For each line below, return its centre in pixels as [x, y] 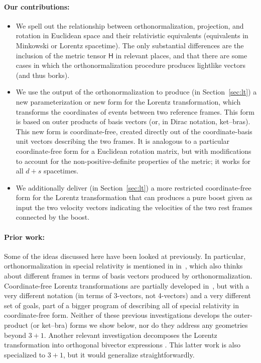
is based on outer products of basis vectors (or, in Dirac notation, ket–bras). [133, 121]
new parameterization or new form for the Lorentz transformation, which [128, 101]
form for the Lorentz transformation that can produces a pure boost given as [134, 197]
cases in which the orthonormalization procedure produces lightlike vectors [130, 65]
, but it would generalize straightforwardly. [129, 354]
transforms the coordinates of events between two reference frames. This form [135, 111]
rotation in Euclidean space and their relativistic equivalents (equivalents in [132, 35]
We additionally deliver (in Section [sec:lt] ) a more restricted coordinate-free [134, 187]
